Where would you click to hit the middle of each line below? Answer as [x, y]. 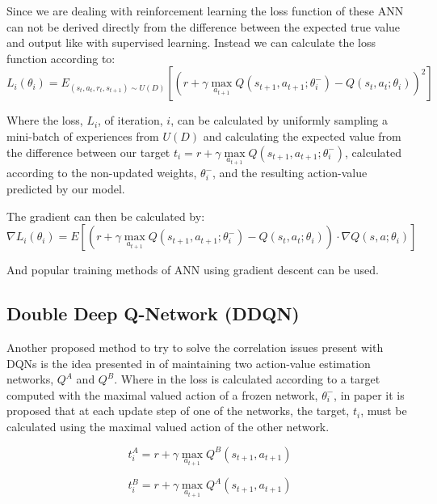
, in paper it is [369, 394]
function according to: [61, 58]
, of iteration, [130, 120]
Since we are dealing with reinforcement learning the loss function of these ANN [205, 11]
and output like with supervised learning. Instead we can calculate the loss [191, 42]
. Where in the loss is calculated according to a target [247, 379]
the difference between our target [88, 152]
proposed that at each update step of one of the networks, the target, [178, 411]
